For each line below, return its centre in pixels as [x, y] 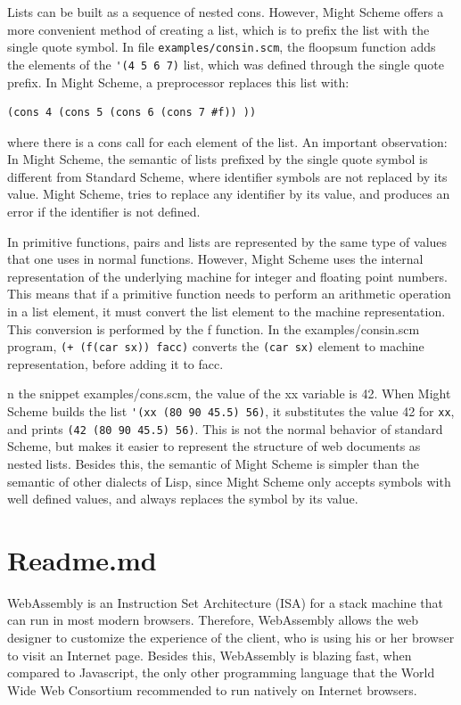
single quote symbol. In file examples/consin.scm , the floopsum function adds [222, 47]
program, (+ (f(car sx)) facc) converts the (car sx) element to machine [216, 346]
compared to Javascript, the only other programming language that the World [221, 672]
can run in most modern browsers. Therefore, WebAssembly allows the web [213, 620]
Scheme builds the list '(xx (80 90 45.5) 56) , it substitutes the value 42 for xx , [231, 411]
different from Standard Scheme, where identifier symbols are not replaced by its [227, 176]
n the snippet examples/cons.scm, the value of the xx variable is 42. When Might [229, 393]
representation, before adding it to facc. [115, 363]
